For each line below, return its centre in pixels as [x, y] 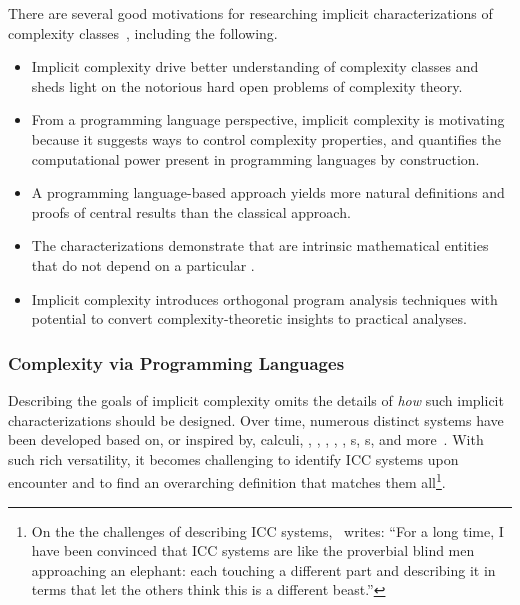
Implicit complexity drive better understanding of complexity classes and [255, 66]
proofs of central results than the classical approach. [191, 211]
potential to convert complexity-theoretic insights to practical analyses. [249, 318]
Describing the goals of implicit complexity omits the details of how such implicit [256, 399]
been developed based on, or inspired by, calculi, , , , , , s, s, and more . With [246, 439]
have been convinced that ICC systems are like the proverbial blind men [253, 550]
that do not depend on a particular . [143, 264]
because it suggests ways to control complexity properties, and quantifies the [266, 138]
